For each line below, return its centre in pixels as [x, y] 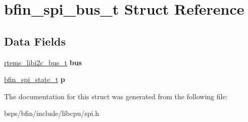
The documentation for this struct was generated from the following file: [116, 96]
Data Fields [35, 41]
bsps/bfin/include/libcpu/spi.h [52, 113]
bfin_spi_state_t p [35, 79]
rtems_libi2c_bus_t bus [43, 62]
